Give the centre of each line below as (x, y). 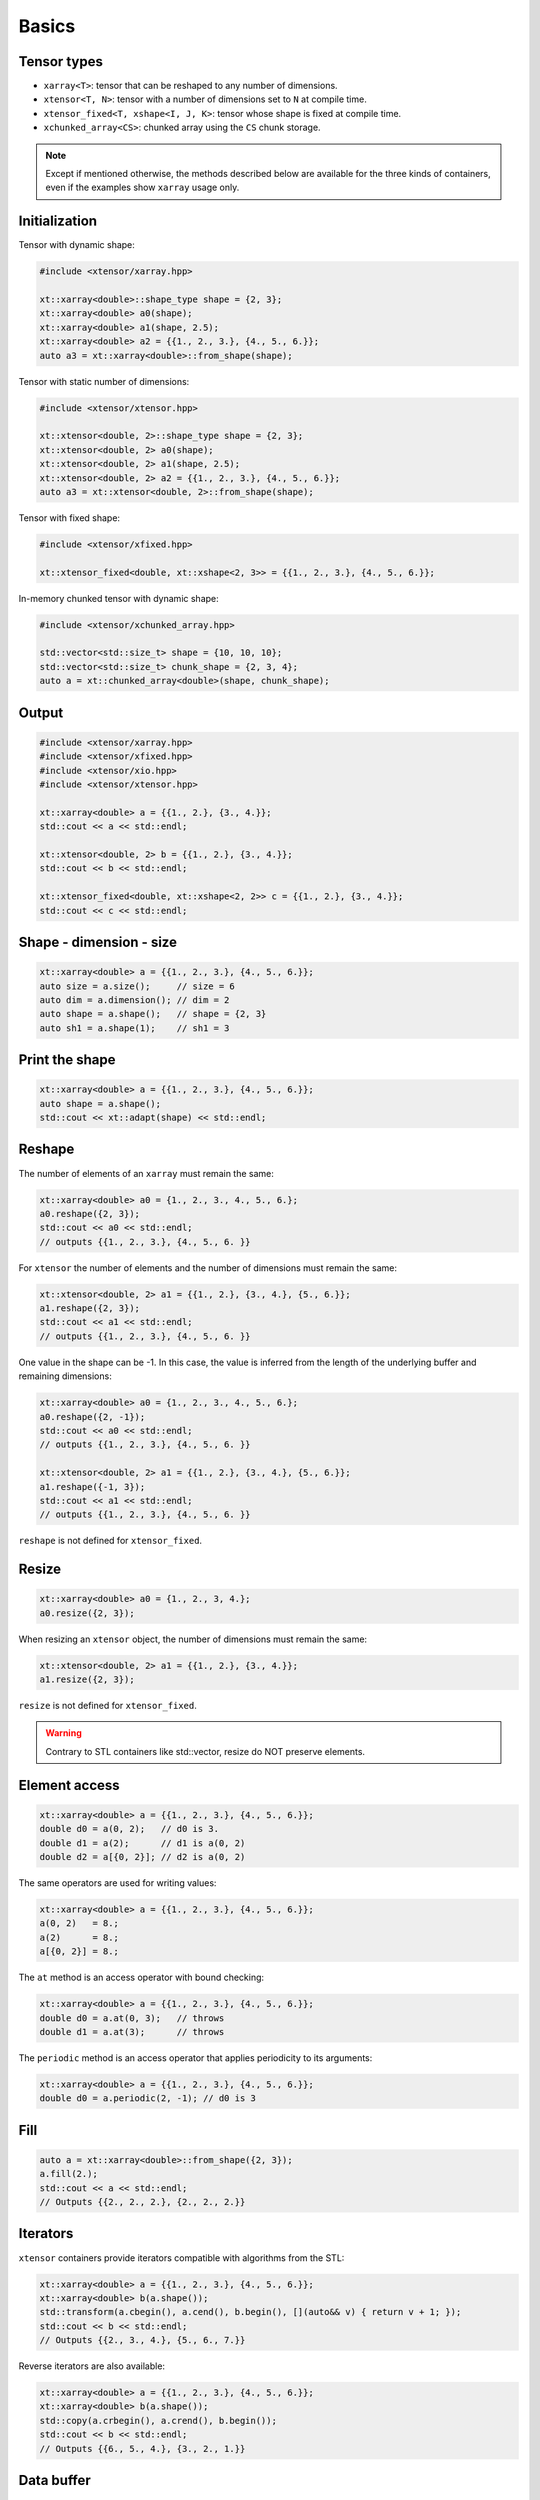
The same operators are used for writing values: (117, 1882)
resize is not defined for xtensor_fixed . (107, 1706)
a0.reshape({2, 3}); (89, 1213)
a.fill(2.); (69, 2174)
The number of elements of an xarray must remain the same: (146, 1173)
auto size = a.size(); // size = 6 (137, 986)
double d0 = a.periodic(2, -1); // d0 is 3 (148, 2098)
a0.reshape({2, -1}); (92, 1416)
